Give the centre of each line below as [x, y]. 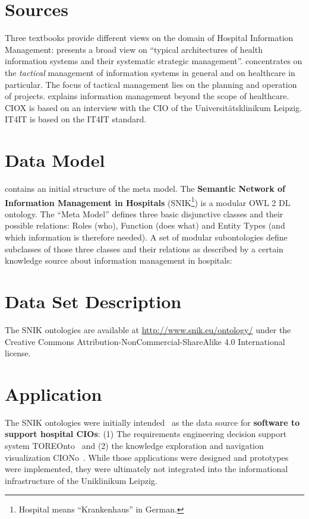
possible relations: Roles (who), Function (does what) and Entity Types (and [145, 225]
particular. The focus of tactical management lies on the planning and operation [151, 84]
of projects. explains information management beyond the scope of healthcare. [147, 96]
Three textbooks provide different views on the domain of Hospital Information [149, 38]
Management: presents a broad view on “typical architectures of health [134, 49]
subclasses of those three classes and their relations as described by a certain [144, 249]
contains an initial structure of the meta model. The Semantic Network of [145, 188]
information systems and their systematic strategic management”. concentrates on [154, 61]
